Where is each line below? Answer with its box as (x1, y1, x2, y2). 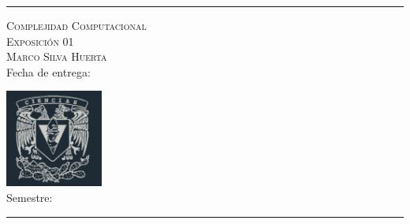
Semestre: (6, 189, 53, 205)
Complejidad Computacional (6, 17, 147, 33)
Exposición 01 (6, 32, 74, 49)
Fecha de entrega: (6, 63, 91, 80)
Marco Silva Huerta (6, 48, 107, 65)
